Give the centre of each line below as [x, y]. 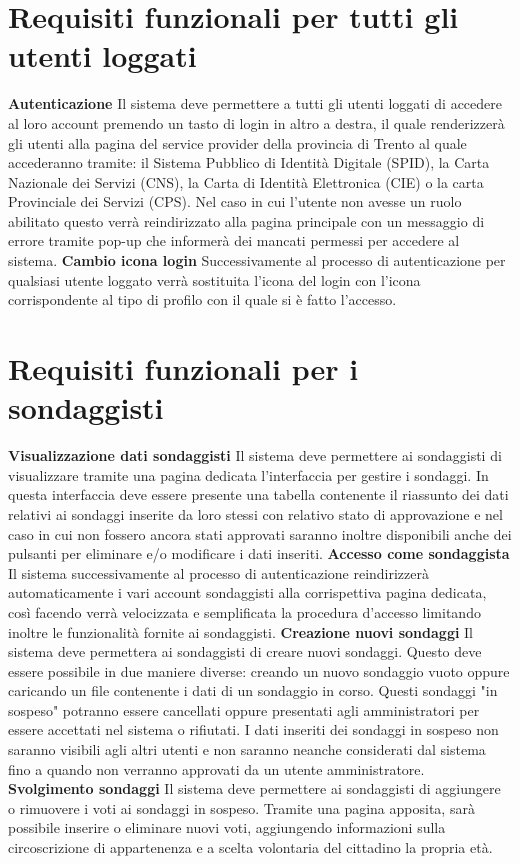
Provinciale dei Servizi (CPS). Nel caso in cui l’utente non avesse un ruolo [235, 201]
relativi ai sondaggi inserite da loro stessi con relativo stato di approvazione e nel [255, 513]
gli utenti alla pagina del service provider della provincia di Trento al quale [237, 142]
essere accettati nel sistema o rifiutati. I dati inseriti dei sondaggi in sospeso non [253, 729]
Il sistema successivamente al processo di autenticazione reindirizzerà [219, 572]
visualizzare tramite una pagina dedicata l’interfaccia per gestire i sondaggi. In [248, 474]
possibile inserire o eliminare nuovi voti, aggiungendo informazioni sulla [227, 827]
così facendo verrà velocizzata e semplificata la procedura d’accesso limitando [244, 611]
